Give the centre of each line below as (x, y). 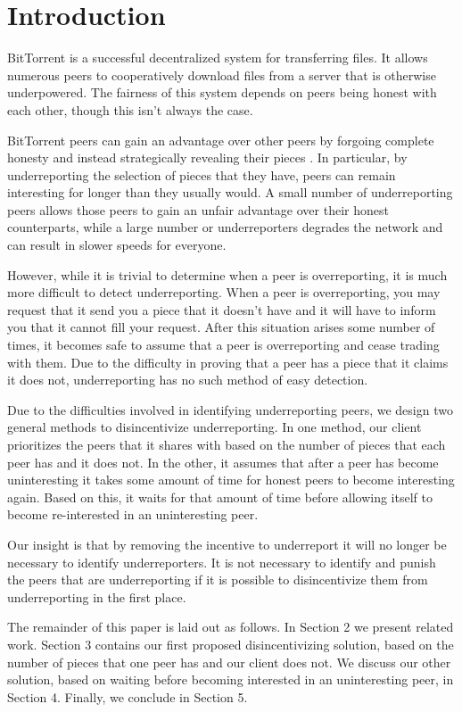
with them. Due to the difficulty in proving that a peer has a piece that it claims (228, 362)
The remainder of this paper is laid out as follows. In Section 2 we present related (231, 627)
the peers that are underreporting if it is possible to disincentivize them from (218, 580)
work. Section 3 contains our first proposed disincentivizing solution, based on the (231, 644)
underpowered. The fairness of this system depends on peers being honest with (222, 92)
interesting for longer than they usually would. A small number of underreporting (230, 192)
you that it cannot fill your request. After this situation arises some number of (221, 327)
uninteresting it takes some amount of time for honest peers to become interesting (231, 480)
